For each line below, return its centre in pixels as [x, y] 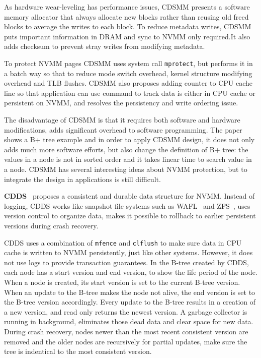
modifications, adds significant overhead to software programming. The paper [123, 129]
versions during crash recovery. [51, 225]
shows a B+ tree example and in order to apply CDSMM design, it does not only [129, 139]
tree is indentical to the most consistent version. [78, 351]
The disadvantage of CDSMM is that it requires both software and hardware [122, 120]
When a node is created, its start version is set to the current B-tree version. [122, 282]
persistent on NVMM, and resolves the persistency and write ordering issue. [121, 103]
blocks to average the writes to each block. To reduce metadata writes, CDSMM [128, 26]
